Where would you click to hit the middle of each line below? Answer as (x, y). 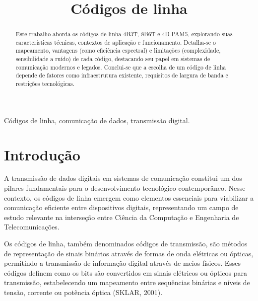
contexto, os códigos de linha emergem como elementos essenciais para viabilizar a (129, 197)
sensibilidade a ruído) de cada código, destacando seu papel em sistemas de (113, 59)
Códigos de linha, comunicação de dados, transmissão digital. (97, 120)
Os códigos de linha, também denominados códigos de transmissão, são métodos (126, 244)
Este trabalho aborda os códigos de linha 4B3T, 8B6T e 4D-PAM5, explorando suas (124, 34)
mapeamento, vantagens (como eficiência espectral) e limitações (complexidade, (118, 50)
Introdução (42, 154)
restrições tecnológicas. (45, 84)
